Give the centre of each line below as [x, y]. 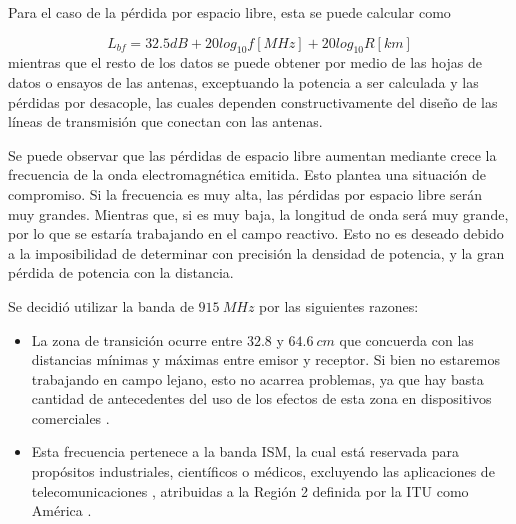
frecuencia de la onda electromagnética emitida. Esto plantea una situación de [247, 174]
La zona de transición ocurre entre [137, 339]
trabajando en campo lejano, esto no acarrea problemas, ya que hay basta [257, 378]
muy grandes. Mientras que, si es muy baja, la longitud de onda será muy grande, [258, 213]
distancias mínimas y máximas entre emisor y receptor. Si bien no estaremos [265, 359]
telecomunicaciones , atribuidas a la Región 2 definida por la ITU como [250, 490]
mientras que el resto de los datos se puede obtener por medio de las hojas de [245, 62]
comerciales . [70, 417]
